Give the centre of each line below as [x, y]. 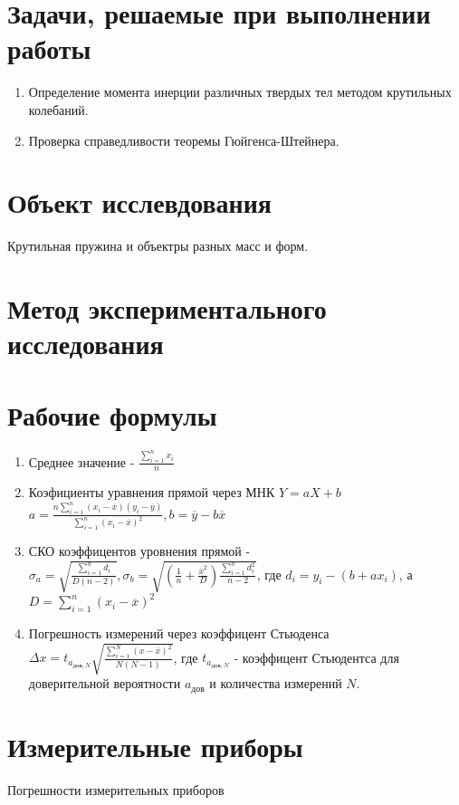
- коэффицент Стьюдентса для [316, 657]
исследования [86, 344]
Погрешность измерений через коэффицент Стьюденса [179, 633]
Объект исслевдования [139, 202]
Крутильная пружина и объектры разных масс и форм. [158, 246]
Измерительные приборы [155, 747]
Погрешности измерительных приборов [116, 791]
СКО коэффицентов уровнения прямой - [139, 551]
